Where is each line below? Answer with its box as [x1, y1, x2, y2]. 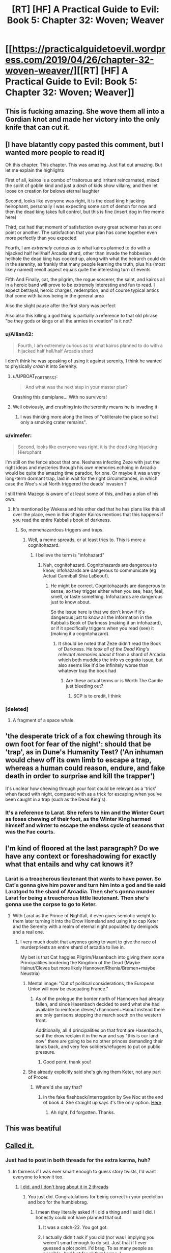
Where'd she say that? [35, 1084, 82, 1090]
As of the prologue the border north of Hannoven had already [35, 995, 164, 1002]
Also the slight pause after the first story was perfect [5, 303, 116, 309]
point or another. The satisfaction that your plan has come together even [5, 229, 157, 236]
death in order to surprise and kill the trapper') [5, 772, 155, 780]
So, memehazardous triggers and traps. [20, 526, 104, 532]
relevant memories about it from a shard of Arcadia [58, 651, 166, 657]
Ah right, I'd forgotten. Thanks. [50, 1109, 116, 1115]
